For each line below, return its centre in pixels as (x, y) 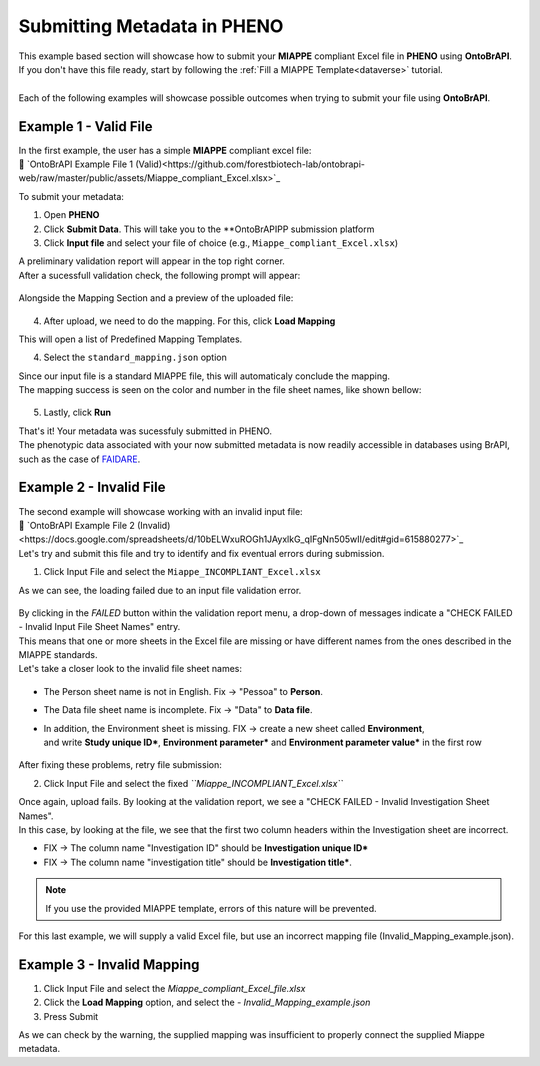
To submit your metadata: (71, 196)
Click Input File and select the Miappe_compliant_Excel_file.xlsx (174, 988)
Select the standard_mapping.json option (135, 357)
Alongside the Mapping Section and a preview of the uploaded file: (156, 298)
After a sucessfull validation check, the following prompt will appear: (159, 275)
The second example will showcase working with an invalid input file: (161, 511)
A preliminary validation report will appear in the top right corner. (151, 261)
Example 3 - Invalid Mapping (109, 964)
